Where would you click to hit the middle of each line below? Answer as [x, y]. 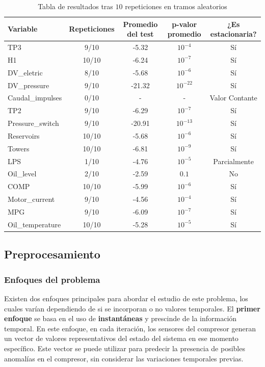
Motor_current [31, 199]
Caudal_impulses [35, 98]
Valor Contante [233, 98]
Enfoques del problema [52, 279]
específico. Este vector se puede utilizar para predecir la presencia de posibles [125, 348]
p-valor [184, 24]
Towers [19, 148]
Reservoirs [24, 135]
